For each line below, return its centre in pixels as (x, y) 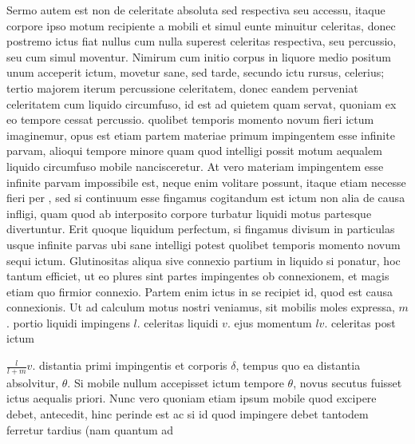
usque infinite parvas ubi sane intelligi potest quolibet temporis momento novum (204, 244)
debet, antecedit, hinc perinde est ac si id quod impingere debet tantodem (188, 414)
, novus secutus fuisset (348, 382)
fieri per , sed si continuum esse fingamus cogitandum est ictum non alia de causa (206, 198)
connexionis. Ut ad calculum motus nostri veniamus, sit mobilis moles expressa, (201, 307)
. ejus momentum (269, 322)
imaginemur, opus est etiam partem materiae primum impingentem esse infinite (201, 135)
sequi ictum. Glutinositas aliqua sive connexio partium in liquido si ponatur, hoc (204, 260)
